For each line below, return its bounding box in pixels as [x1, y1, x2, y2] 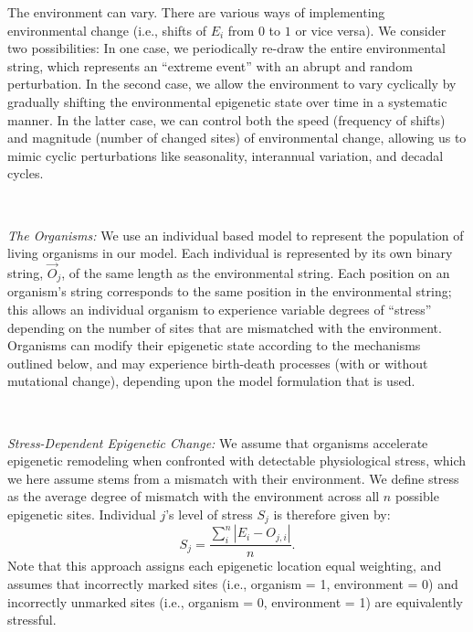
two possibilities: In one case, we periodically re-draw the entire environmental [7, 38, 446, 58]
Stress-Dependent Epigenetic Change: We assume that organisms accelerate [7, 433, 428, 452]
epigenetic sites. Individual [7, 504, 156, 523]
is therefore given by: [273, 504, 391, 523]
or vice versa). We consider [295, 20, 447, 39]
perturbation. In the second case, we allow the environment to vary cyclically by [7, 74, 457, 93]
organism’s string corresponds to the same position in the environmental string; [7, 282, 452, 301]
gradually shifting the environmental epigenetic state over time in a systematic [7, 91, 447, 111]
